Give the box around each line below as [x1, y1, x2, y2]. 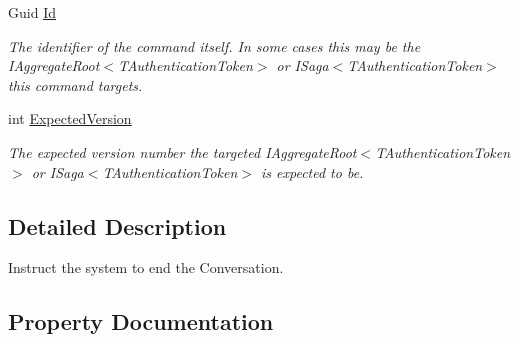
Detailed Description [8, 210, 227, 241]
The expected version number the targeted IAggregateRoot [8, 141, 357, 162]
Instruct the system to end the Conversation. [8, 257, 284, 278]
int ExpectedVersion [8, 108, 132, 129]
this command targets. [8, 74, 143, 95]
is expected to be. [260, 161, 364, 182]
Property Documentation [8, 306, 274, 337]
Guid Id [8, 2, 56, 22]
